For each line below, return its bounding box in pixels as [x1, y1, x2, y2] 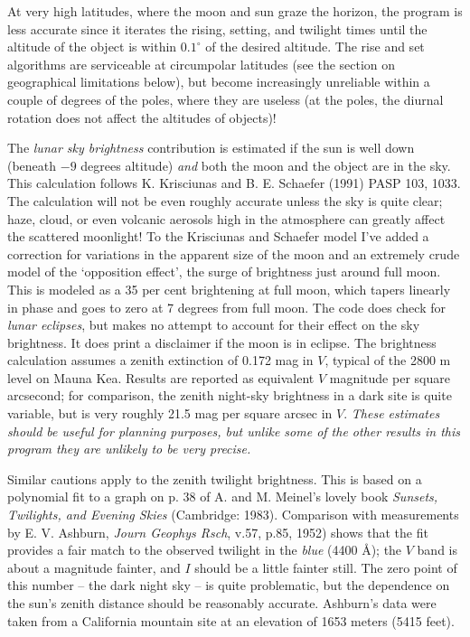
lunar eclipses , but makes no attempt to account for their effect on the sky [7, 315, 420, 334]
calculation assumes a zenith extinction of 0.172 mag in [7, 351, 314, 370]
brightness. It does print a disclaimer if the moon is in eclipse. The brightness [7, 333, 437, 351]
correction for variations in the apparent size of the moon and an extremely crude [7, 244, 460, 263]
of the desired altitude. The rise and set [205, 37, 425, 56]
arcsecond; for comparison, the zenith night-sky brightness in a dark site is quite [7, 386, 452, 405]
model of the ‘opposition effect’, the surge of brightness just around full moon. [7, 262, 441, 281]
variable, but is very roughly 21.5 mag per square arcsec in [7, 404, 333, 423]
